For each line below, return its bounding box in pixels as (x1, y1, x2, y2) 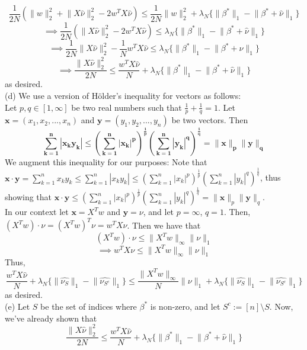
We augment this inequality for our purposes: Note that (5, 155, 207, 168)
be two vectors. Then (171, 114, 248, 126)
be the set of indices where (40, 300, 137, 312)
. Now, (269, 300, 293, 312)
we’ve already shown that (5, 312, 97, 324)
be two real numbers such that (71, 101, 182, 113)
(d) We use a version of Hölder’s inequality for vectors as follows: (5, 89, 241, 101)
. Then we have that (127, 219, 201, 231)
